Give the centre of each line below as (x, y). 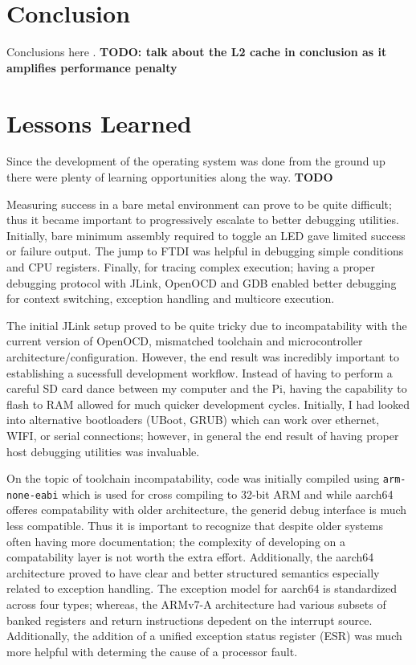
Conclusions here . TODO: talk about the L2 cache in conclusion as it (197, 52)
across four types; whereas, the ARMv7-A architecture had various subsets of (196, 604)
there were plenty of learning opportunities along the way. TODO (170, 177)
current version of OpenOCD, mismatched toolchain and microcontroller (185, 341)
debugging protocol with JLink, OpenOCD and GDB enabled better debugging (202, 282)
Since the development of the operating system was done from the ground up (196, 161)
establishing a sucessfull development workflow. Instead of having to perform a (200, 372)
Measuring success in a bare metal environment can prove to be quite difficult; (199, 204)
